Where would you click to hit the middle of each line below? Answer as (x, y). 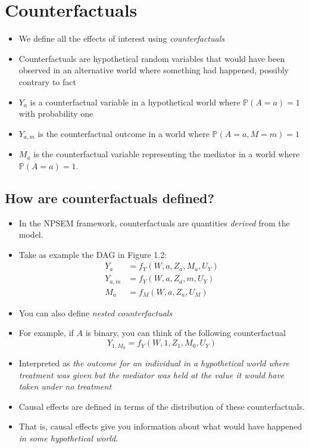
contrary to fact (47, 81)
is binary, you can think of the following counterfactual (185, 333)
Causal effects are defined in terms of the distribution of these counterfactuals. (162, 406)
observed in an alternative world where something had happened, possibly (154, 70)
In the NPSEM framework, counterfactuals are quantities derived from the (154, 223)
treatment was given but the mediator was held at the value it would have (152, 374)
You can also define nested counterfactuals (96, 312)
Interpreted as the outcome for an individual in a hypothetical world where (154, 363)
